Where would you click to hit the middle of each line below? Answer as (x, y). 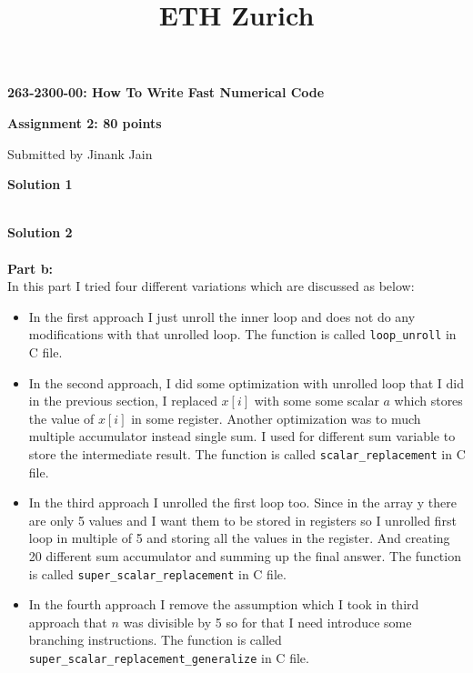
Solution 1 (40, 184)
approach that (68, 622)
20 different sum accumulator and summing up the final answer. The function (245, 555)
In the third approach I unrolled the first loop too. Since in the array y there (242, 502)
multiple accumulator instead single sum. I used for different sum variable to (242, 436)
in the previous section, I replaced (123, 401)
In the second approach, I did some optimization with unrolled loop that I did (247, 382)
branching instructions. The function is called (155, 640)
